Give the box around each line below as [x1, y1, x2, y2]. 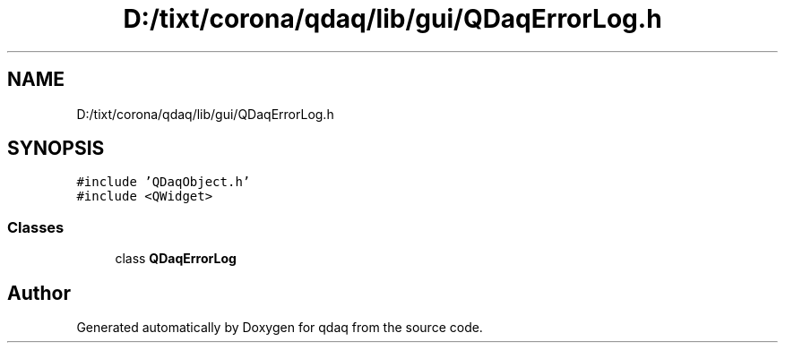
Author [7, 281, 71, 304]
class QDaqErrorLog [115, 251, 237, 267]
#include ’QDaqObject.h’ [76, 175, 251, 190]
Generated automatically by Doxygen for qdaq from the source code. [76, 320, 483, 336]
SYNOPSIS [7, 137, 105, 160]
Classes [7, 218, 65, 236]
